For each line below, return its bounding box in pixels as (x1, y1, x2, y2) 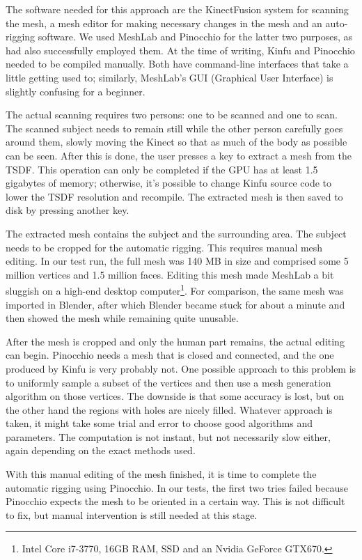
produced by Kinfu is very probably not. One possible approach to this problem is (6, 361, 356, 375)
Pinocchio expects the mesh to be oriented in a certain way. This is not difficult (6, 494, 345, 508)
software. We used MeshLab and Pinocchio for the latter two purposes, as (38, 29, 353, 44)
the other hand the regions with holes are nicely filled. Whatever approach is (6, 402, 333, 417)
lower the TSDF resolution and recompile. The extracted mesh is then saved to (6, 189, 343, 203)
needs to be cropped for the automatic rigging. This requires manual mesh (6, 240, 323, 254)
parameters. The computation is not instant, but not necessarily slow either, (6, 429, 331, 444)
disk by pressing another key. (6, 203, 129, 217)
